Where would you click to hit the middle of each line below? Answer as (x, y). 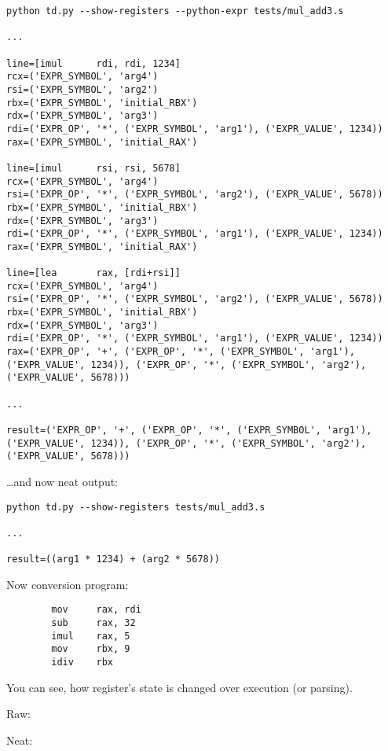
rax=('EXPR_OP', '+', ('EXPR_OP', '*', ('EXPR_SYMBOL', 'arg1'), (181, 352)
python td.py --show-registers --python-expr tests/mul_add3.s (175, 11)
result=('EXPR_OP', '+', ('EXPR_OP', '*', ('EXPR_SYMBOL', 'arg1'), (189, 430)
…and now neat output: (62, 481)
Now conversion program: (68, 584)
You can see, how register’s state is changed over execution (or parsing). (179, 687)
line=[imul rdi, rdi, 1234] (93, 63)
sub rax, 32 (93, 623)
